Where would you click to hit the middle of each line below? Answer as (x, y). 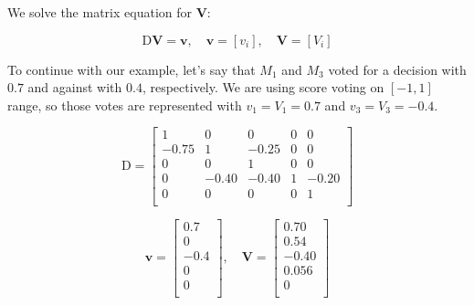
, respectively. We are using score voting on (263, 87)
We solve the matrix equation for (100, 12)
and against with (75, 87)
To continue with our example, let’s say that (132, 69)
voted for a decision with (397, 69)
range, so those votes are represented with (125, 105)
